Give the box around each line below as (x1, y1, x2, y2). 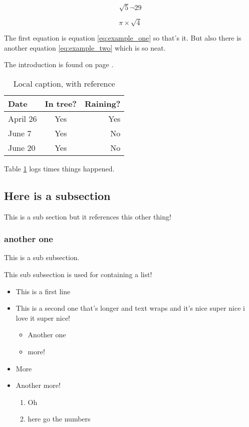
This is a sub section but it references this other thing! (4, 211, 171, 222)
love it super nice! (16, 312, 71, 323)
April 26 (8, 112, 37, 124)
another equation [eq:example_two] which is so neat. (4, 42, 166, 53)
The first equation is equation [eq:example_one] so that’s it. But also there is (4, 33, 241, 43)
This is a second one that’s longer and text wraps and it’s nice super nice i (16, 303, 245, 313)
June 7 (8, 127, 32, 139)
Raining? (85, 97, 121, 109)
